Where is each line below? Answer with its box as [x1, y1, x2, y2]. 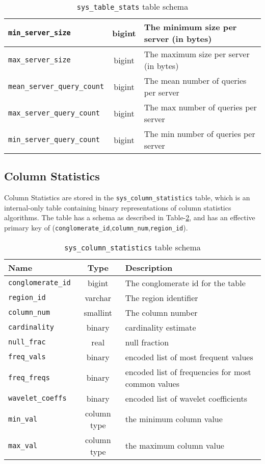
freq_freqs [8, 373, 50, 382]
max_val [8, 441, 38, 450]
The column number [125, 306, 198, 318]
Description [125, 261, 173, 273]
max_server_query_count [8, 109, 100, 117]
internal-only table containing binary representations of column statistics [4, 202, 231, 213]
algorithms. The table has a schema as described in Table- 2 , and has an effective [4, 212, 255, 223]
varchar [85, 291, 112, 304]
